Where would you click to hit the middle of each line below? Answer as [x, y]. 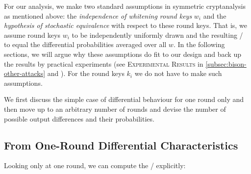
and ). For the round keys [86, 73]
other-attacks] [25, 73]
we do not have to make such [178, 73]
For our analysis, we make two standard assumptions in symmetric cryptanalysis [125, 6]
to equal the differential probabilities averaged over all [85, 44]
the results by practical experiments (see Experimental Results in [104, 63]
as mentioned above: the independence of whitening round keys [98, 15]
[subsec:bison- [226, 63]
